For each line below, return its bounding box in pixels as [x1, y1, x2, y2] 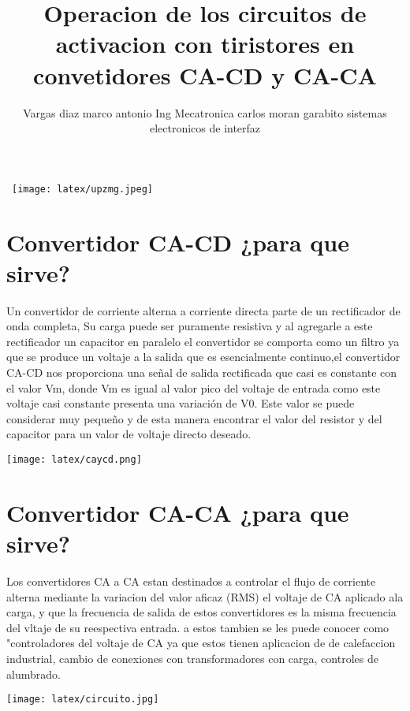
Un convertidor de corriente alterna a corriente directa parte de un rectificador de [6, 302, 401, 318]
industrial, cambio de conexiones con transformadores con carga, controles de [6, 650, 378, 666]
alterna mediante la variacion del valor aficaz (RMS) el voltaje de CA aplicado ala [6, 588, 404, 605]
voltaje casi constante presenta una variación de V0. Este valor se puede [6, 395, 355, 411]
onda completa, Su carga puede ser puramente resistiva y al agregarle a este [6, 318, 373, 334]
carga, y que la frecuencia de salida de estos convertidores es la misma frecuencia [6, 604, 397, 620]
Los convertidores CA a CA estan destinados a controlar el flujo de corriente [6, 572, 376, 589]
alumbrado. [6, 665, 61, 682]
